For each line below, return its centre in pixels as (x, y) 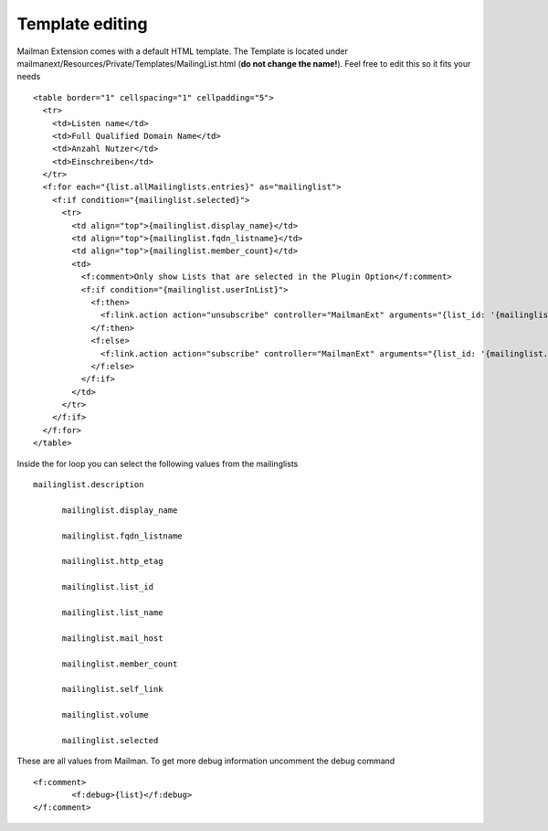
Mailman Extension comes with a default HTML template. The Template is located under (183, 51)
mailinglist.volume (105, 715)
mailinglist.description (89, 485)
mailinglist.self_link (112, 689)
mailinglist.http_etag (112, 561)
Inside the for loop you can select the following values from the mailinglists (158, 463)
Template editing (82, 24)
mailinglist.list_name (112, 612)
